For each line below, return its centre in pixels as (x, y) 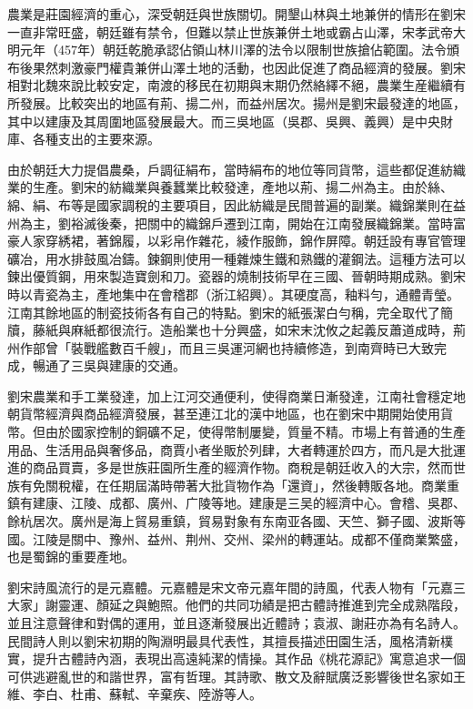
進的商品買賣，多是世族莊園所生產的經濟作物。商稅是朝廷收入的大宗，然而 (230, 467)
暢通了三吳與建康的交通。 (109, 365)
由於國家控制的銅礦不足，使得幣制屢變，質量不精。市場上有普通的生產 (255, 432)
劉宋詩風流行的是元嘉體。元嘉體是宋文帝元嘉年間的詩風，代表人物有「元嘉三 (236, 587)
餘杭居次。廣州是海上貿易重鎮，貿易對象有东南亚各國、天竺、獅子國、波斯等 (236, 521)
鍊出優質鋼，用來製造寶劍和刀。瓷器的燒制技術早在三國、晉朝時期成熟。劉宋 (236, 276)
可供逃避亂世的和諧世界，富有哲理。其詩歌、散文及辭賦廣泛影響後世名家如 (230, 676)
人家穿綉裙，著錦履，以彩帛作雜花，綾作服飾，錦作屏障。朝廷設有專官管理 (242, 241)
